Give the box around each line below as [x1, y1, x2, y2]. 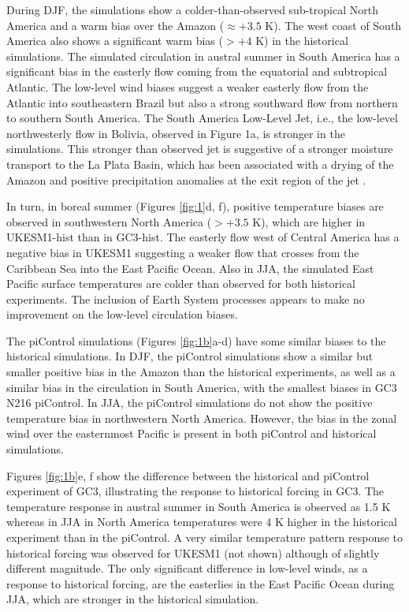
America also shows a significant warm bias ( [6, 32, 223, 49]
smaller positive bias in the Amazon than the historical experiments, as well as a [6, 364, 396, 380]
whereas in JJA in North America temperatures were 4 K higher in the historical [6, 513, 397, 530]
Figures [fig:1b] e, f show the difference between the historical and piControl [6, 467, 370, 483]
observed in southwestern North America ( [6, 213, 212, 229]
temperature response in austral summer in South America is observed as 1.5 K [6, 498, 391, 514]
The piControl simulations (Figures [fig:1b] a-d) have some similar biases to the [6, 332, 386, 349]
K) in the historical [255, 32, 348, 49]
